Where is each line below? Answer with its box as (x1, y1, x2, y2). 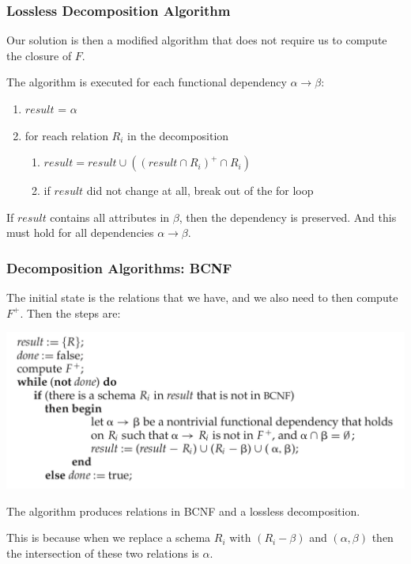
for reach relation (25, 127, 108, 143)
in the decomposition (127, 127, 229, 143)
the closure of (6, 47, 72, 63)
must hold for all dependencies (6, 224, 154, 241)
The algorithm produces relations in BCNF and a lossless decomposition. (6, 502, 360, 519)
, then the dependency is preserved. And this (179, 208, 397, 225)
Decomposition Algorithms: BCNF (6, 257, 232, 277)
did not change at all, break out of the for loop (86, 182, 314, 199)
